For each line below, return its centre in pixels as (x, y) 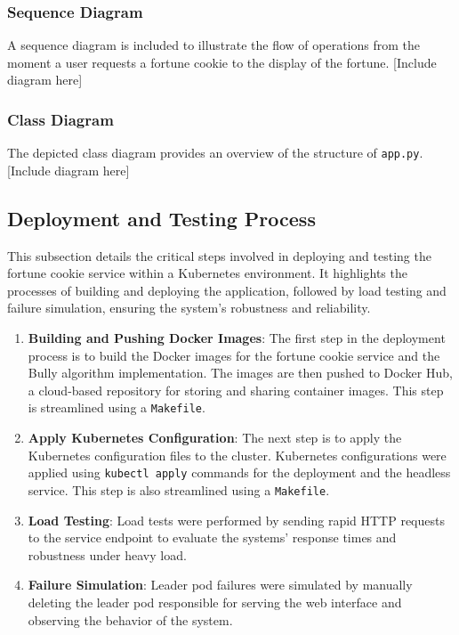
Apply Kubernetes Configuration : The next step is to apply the (215, 438)
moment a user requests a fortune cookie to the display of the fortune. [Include (222, 62)
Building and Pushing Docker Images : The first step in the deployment (237, 338)
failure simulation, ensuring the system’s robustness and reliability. (189, 308)
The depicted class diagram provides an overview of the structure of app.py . (215, 153)
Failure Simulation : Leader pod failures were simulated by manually (220, 585)
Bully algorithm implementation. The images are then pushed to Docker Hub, (240, 373)
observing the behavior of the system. (130, 619)
